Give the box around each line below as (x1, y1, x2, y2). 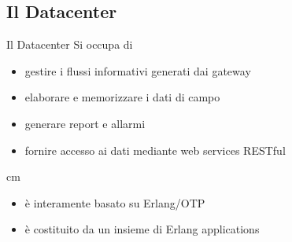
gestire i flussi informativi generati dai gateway (24, 62, 251, 79)
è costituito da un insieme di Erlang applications (24, 221, 260, 237)
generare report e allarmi (24, 115, 146, 131)
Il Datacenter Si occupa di (6, 36, 133, 53)
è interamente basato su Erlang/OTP (24, 194, 205, 211)
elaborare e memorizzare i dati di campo (24, 89, 220, 105)
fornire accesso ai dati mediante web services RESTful (24, 141, 286, 158)
